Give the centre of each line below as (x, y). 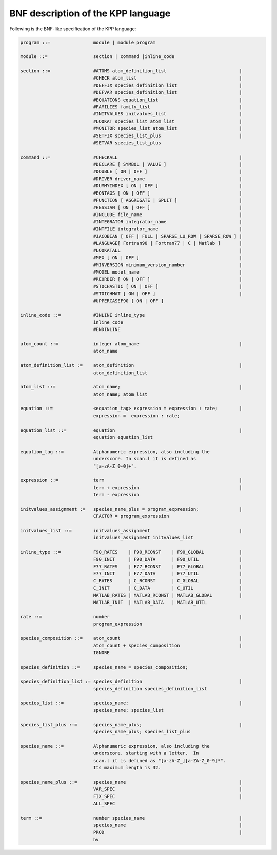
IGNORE (101, 653)
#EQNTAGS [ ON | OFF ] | (167, 193)
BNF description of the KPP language (90, 13)
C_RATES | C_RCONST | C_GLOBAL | (167, 581)
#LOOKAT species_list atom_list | (167, 121)
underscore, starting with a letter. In (146, 753)
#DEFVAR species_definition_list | (167, 93)
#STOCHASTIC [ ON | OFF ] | (167, 286)
